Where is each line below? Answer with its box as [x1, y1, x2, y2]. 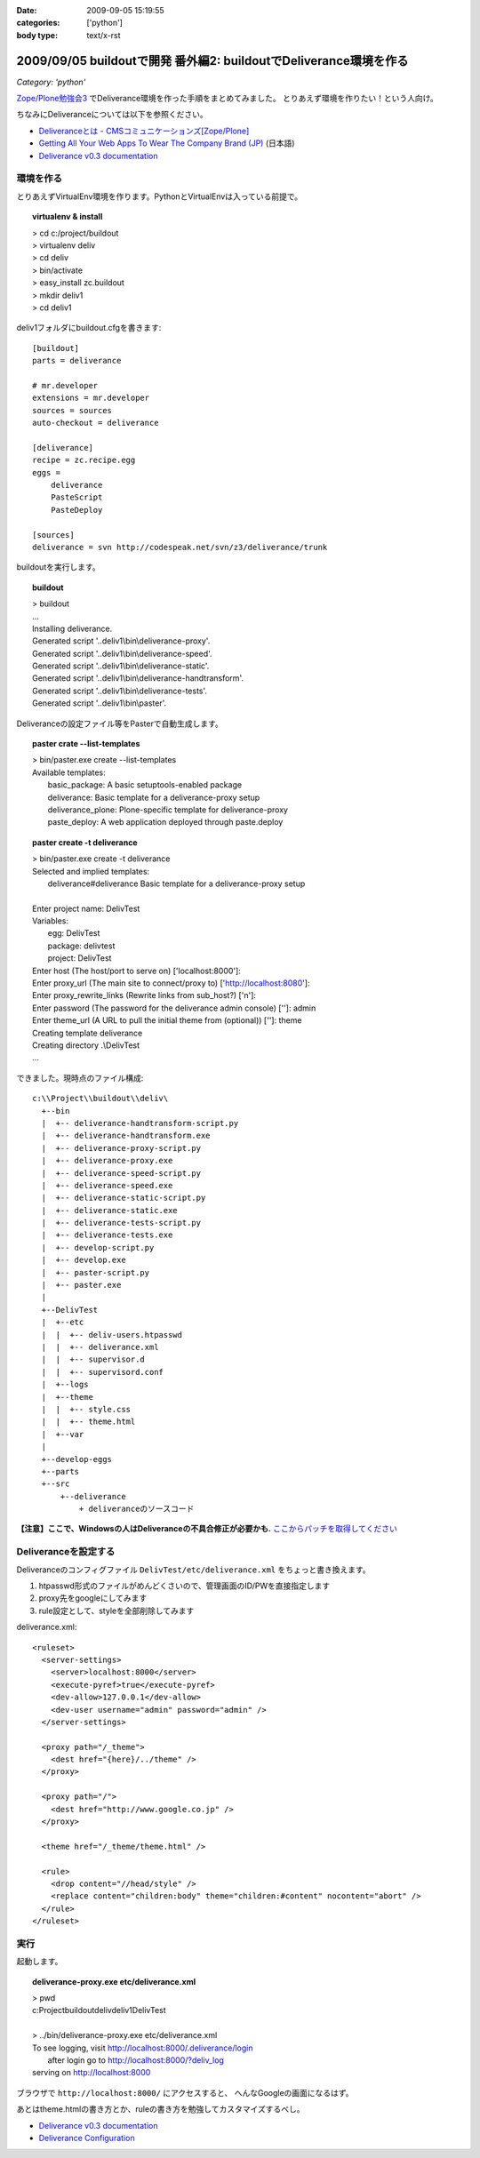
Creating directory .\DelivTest [32, 1040, 140, 1051]
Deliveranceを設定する [16, 1546, 116, 1558]
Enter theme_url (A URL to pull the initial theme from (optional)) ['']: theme [32, 1015, 302, 1026]
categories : [16, 18, 60, 28]
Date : [16, 5, 37, 15]
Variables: [32, 915, 69, 926]
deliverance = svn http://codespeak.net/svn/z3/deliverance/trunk [32, 542, 328, 552]
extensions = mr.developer [32, 393, 150, 404]
